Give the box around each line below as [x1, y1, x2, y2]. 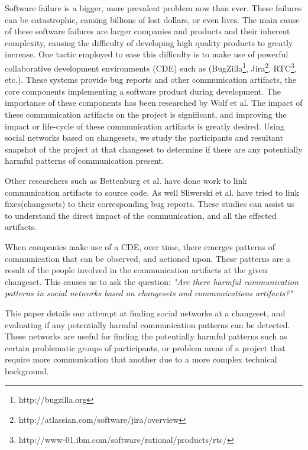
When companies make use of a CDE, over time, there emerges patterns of [5, 240, 275, 252]
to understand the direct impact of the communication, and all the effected [5, 209, 277, 221]
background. [5, 364, 49, 377]
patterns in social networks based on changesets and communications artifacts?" [5, 287, 293, 299]
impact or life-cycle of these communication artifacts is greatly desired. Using [5, 119, 285, 132]
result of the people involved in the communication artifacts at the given [5, 264, 267, 276]
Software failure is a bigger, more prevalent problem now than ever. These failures [5, 2, 302, 14]
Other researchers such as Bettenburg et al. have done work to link [5, 174, 247, 186]
